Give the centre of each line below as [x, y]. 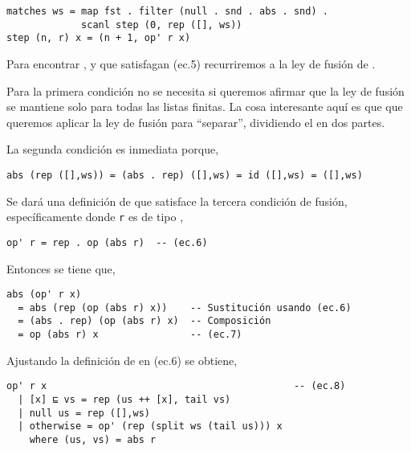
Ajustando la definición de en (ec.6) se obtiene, [122, 360]
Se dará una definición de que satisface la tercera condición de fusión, [177, 201]
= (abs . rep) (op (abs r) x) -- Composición [144, 321]
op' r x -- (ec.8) [176, 386]
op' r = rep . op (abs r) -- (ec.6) [107, 242]
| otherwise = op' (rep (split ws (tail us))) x [150, 426]
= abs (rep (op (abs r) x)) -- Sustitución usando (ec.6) [185, 307]
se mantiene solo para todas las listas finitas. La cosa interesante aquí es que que [205, 107]
